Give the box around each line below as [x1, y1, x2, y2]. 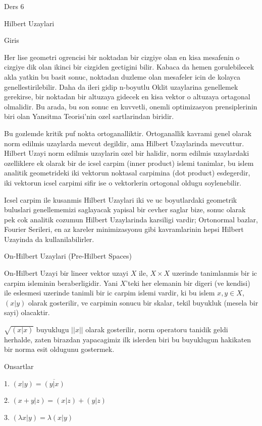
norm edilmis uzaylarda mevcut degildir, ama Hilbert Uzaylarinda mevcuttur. [4, 138, 244, 148]
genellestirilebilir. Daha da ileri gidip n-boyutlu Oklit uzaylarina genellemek [4, 81, 238, 92]
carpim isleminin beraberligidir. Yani [4, 277, 118, 288]
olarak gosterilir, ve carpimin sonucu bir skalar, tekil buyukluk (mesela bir [28, 297, 258, 308]
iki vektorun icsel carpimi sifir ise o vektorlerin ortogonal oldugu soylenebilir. [4, 177, 242, 188]
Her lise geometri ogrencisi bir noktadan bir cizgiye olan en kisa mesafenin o [4, 51, 240, 62]
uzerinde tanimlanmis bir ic [172, 268, 257, 278]
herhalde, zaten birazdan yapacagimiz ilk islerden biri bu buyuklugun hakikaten [4, 334, 251, 344]
